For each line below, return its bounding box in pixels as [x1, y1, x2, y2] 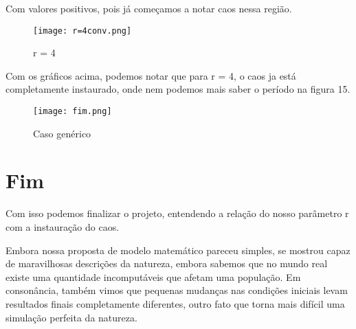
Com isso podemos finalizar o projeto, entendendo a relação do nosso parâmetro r [5, 206, 349, 220]
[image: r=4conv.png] [33, 25, 132, 36]
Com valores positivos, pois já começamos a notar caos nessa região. [5, 1, 292, 15]
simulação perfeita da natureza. [5, 310, 137, 324]
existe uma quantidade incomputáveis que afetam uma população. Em [5, 269, 301, 284]
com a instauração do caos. [5, 220, 120, 234]
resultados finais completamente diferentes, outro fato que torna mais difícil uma [5, 296, 345, 310]
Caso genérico [33, 126, 91, 140]
